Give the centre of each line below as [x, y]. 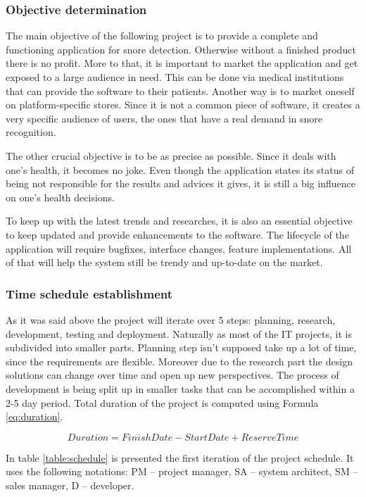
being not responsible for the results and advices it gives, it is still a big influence [181, 183]
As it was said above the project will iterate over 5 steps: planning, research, [171, 319]
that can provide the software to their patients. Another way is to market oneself [180, 90]
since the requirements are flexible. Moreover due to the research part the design [179, 361]
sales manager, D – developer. [70, 485]
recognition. [31, 132]
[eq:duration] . [34, 416]
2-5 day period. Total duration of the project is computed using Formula [162, 402]
